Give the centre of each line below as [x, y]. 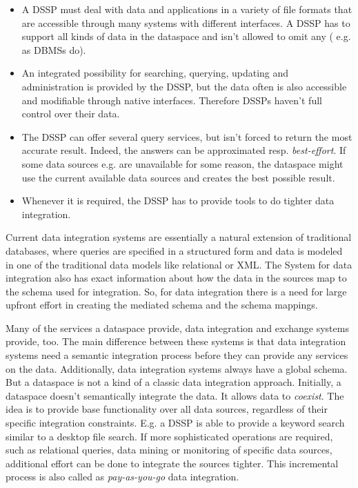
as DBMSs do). [54, 49]
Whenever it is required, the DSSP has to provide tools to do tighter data [178, 201]
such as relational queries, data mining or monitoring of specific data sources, [169, 450]
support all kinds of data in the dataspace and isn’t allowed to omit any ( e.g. [186, 36]
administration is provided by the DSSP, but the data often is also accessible [184, 86]
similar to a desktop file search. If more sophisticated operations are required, [169, 436]
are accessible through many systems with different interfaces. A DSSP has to [186, 22]
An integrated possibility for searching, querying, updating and [155, 73]
